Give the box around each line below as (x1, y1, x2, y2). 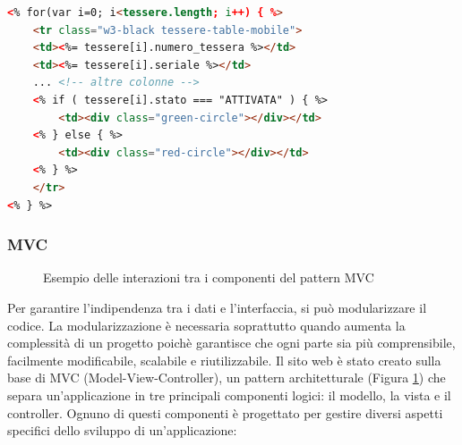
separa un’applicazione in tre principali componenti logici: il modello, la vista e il (7, 385, 451, 404)
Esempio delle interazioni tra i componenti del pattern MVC (43, 268, 374, 287)
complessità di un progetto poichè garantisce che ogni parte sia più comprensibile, (7, 333, 456, 352)
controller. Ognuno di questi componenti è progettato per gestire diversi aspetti (7, 403, 443, 422)
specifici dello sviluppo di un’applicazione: (7, 421, 237, 440)
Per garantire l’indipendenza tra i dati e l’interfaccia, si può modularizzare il (7, 298, 427, 316)
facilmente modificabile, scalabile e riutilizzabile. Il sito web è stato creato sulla (7, 350, 441, 369)
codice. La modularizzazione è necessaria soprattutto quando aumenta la (7, 315, 406, 334)
